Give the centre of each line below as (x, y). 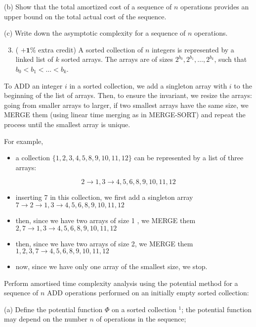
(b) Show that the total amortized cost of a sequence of (88, 6)
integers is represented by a (193, 49)
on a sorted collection (144, 309)
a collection (33, 158)
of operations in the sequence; (141, 319)
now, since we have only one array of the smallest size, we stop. (111, 266)
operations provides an (215, 6)
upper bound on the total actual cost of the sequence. (85, 16)
